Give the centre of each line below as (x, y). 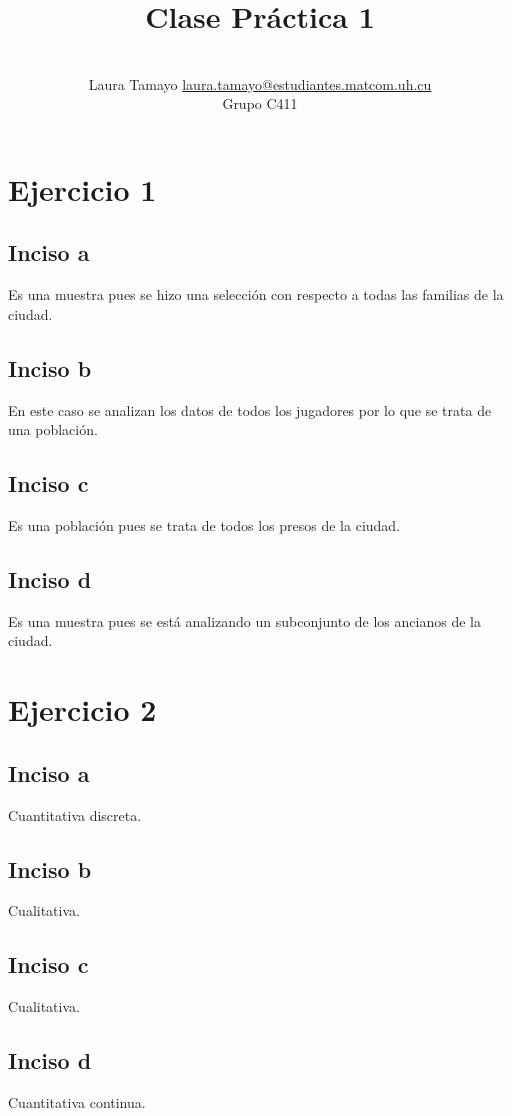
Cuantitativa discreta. (75, 814)
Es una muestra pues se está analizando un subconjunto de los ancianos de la (244, 620)
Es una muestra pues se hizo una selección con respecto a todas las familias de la (256, 294)
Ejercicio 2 (82, 709)
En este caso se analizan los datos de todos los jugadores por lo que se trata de (250, 409)
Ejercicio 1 (82, 188)
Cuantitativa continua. (77, 1102)
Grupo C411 (260, 103)
